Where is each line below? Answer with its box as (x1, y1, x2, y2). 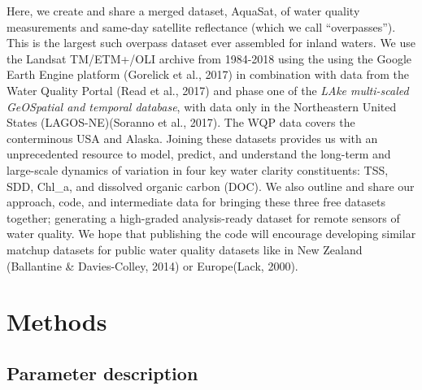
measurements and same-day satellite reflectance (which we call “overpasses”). (7, 18, 396, 35)
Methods (7, 305, 107, 338)
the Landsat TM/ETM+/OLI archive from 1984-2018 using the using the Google (7, 50, 411, 67)
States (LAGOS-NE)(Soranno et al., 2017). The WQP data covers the (7, 114, 355, 131)
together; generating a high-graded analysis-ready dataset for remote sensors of (7, 209, 400, 226)
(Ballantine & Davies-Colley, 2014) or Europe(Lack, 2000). (7, 257, 298, 274)
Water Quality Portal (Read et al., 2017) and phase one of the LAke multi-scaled (7, 81, 409, 98)
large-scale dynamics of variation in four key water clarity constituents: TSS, (7, 161, 389, 178)
